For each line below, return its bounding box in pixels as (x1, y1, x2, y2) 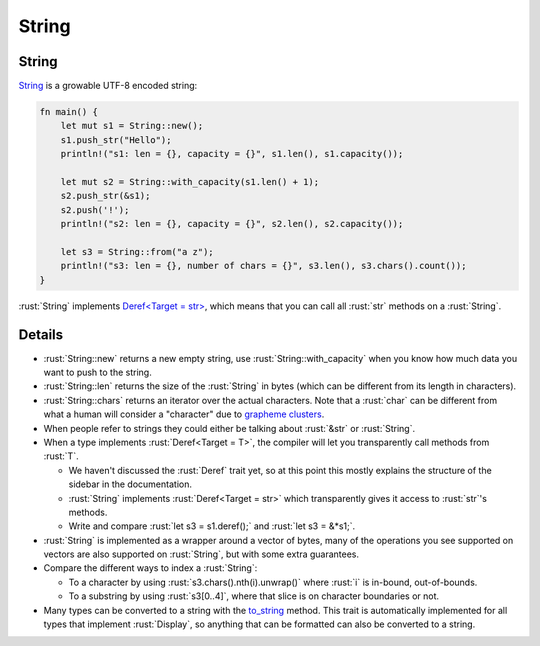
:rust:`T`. (43, 450, 79, 462)
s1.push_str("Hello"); (60, 134, 172, 145)
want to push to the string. (43, 366, 152, 379)
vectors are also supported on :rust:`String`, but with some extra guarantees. (43, 548, 360, 560)
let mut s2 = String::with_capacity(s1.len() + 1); (60, 176, 320, 187)
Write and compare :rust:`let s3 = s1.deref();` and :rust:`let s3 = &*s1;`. (68, 520, 356, 532)
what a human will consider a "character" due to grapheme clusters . (43, 408, 325, 420)
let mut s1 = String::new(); (60, 120, 204, 132)
